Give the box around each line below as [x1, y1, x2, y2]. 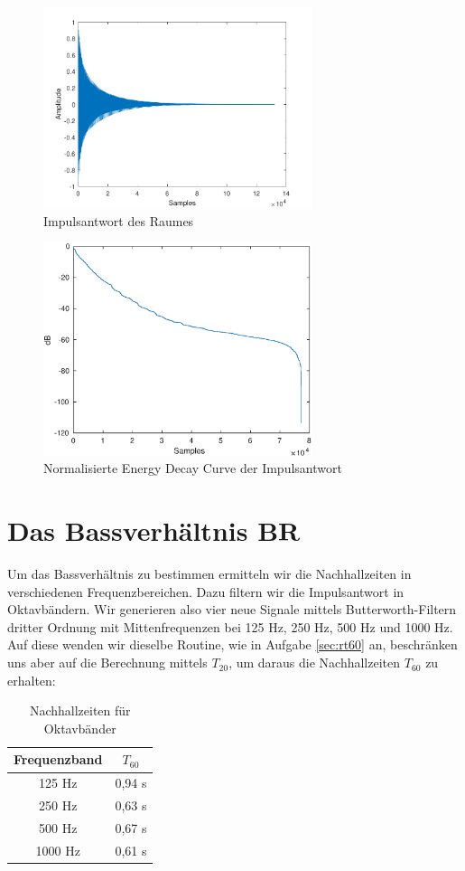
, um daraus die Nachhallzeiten [228, 653, 401, 672]
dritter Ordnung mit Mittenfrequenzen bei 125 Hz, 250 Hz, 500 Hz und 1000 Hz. [7, 617, 453, 636]
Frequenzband [14, 750, 103, 769]
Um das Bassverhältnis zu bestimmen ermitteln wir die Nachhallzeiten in [7, 564, 412, 583]
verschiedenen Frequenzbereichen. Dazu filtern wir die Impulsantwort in [7, 582, 405, 601]
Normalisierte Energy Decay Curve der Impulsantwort [43, 459, 342, 478]
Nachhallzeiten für [29, 701, 131, 720]
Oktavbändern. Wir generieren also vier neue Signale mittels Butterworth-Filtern [7, 600, 457, 619]
